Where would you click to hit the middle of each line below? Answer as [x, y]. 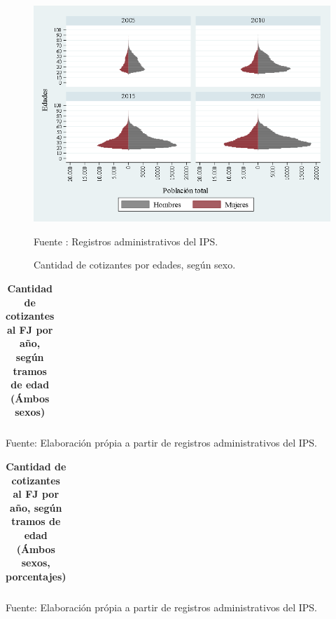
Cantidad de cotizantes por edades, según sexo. [135, 265]
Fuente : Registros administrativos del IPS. [126, 241]
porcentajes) [36, 576]
